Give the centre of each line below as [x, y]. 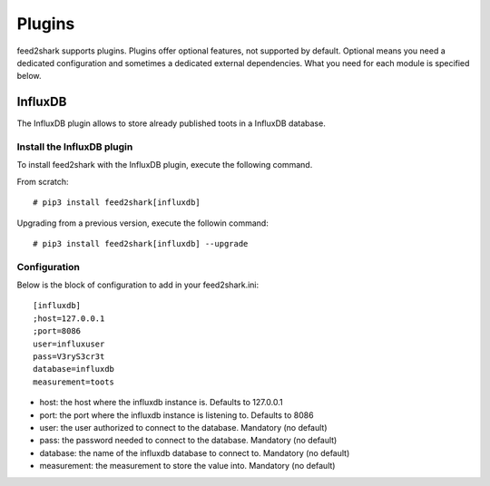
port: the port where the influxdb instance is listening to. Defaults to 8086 [176, 415]
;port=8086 [57, 331]
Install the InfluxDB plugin [75, 147]
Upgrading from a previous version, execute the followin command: [143, 223]
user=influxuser [69, 344]
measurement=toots [74, 382]
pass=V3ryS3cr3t [69, 357]
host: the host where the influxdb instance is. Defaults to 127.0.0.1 [161, 403]
